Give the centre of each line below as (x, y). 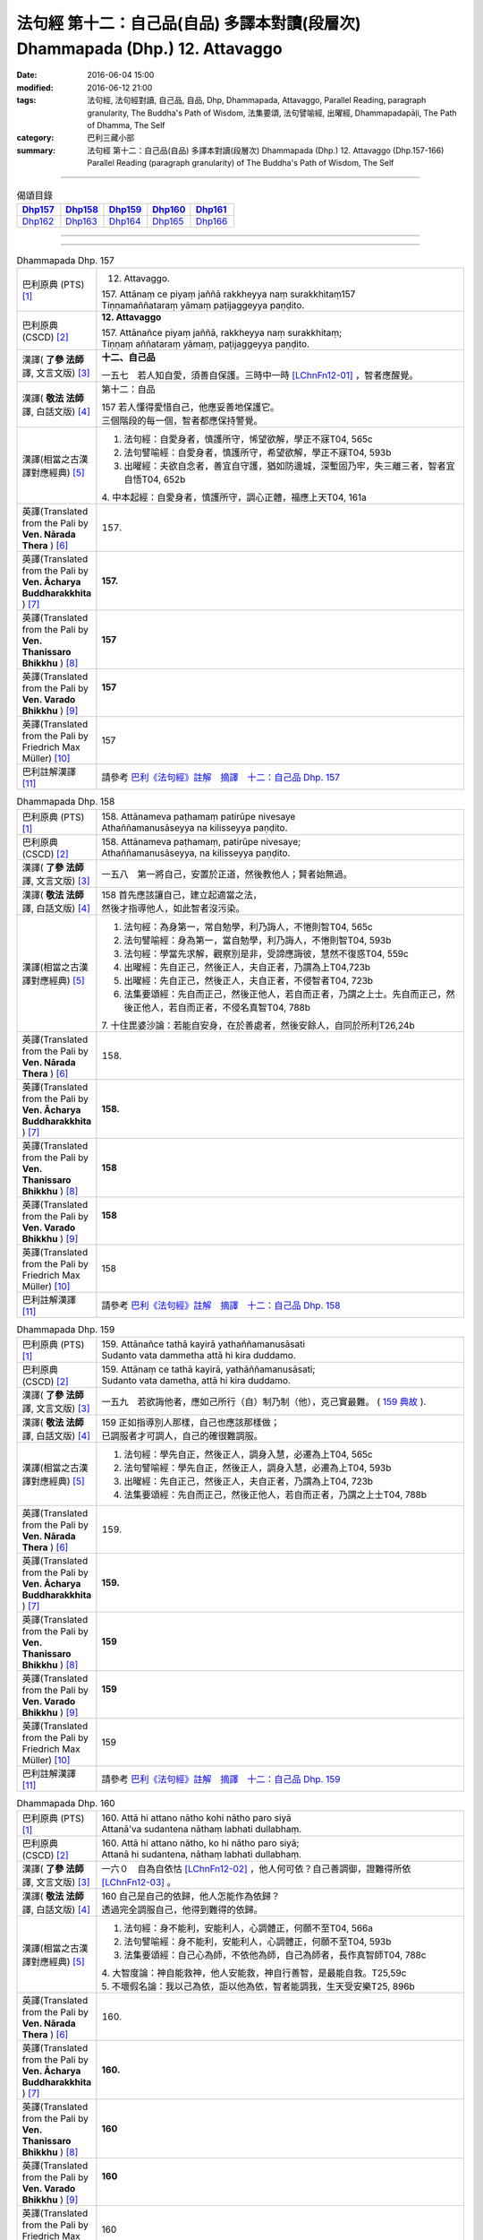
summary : (36, 150)
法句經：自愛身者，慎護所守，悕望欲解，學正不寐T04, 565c (248, 439)
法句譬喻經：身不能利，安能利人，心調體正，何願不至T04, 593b (258, 1942)
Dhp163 (81, 221)
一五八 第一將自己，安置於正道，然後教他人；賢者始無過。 (227, 874)
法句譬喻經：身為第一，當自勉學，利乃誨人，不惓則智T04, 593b (258, 940)
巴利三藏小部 (110, 138)
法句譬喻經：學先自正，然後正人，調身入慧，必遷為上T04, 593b (258, 1468)
